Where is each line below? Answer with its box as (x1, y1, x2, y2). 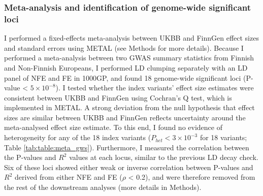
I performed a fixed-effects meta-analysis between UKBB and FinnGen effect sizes (4, 32, 259, 43)
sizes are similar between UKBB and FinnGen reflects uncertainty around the (4, 112, 246, 122)
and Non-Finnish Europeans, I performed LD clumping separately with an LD (4, 62, 248, 73)
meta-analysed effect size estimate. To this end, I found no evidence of (4, 122, 222, 133)
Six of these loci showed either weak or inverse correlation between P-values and (4, 161, 253, 172)
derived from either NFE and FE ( (14, 172, 122, 182)
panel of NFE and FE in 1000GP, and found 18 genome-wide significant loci (4, 72, 241, 83)
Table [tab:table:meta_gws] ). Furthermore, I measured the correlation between (4, 142, 249, 152)
